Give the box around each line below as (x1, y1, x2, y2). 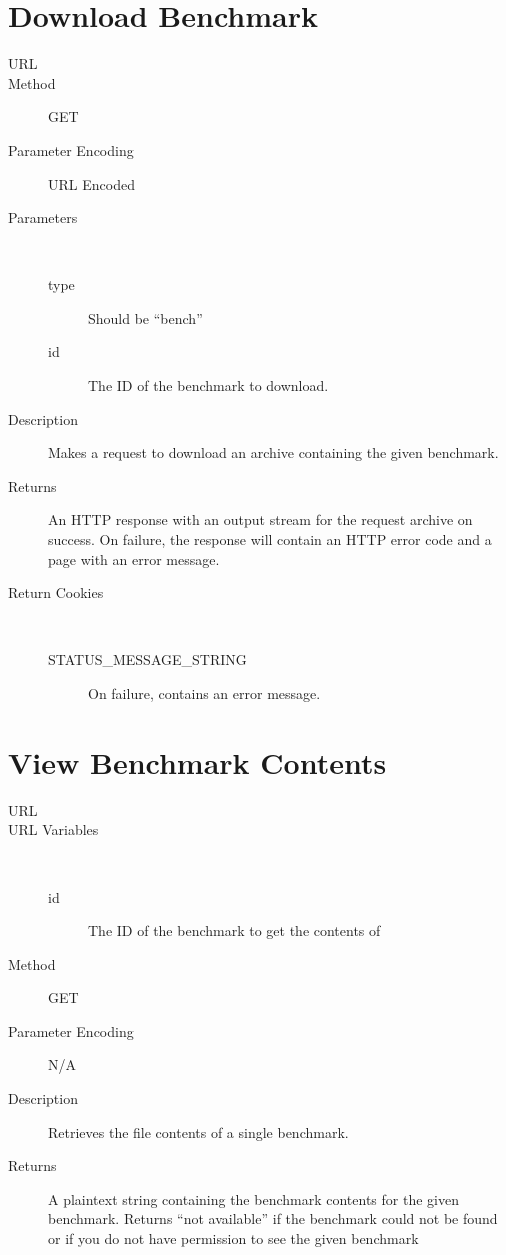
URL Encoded (48, 173, 135, 194)
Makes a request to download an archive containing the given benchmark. (48, 442, 499, 463)
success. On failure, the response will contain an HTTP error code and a (48, 529, 492, 550)
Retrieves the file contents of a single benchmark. (48, 1121, 349, 1142)
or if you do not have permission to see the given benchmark (48, 1228, 419, 1249)
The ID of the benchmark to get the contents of (88, 920, 381, 941)
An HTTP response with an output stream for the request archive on (48, 509, 473, 530)
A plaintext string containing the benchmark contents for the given (48, 1188, 459, 1209)
